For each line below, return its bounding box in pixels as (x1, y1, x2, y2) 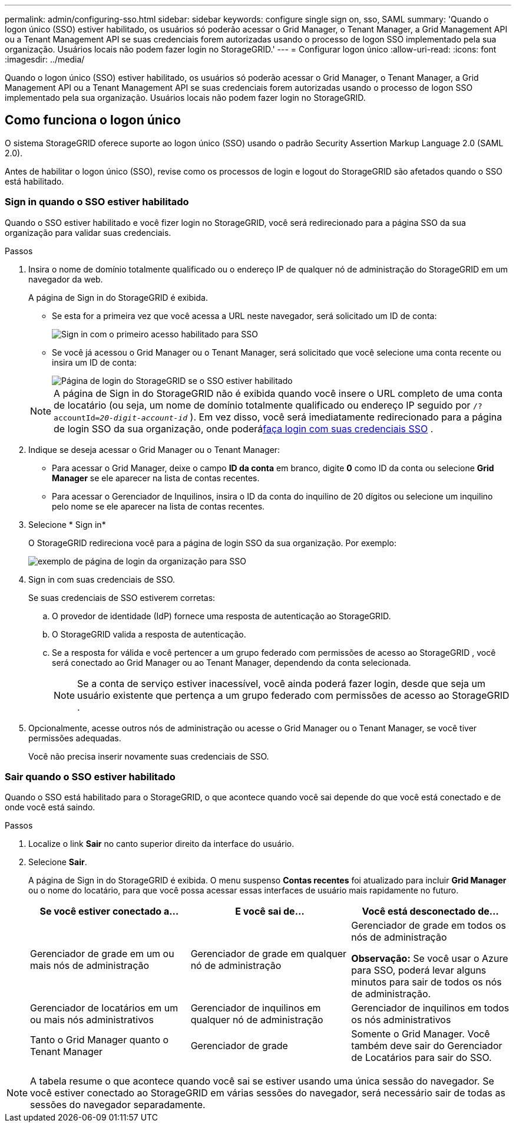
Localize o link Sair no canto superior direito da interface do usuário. (28, 839, 295, 849)
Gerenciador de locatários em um (30, 1002, 178, 1014)
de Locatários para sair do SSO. (351, 1052, 492, 1064)
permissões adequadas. (28, 732, 121, 743)
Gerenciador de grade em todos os (351, 919, 506, 932)
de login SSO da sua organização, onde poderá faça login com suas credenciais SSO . (54, 422, 434, 435)
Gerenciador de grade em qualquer (190, 948, 347, 960)
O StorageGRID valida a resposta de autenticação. (52, 629, 246, 639)
